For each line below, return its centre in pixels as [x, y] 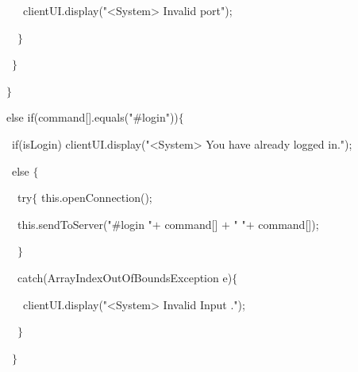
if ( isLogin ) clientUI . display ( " [81, 143]
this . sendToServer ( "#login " [85, 224]
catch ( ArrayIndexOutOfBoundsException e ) [125, 277]
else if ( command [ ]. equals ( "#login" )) [92, 117]
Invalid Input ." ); [204, 304]
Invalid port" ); [198, 10]
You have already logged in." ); [279, 143]
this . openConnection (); [97, 198]
